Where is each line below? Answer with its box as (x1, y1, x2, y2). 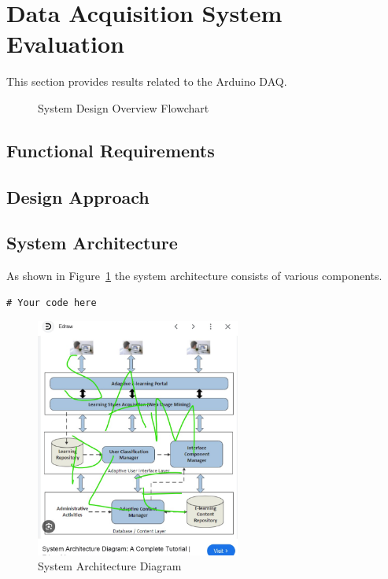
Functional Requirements (6, 138, 215, 162)
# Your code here (6, 297, 97, 308)
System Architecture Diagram (38, 558, 182, 574)
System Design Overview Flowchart (38, 99, 209, 116)
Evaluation (6, 28, 124, 60)
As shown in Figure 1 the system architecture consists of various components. (6, 267, 382, 284)
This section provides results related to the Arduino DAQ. (6, 73, 287, 90)
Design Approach (6, 184, 150, 208)
